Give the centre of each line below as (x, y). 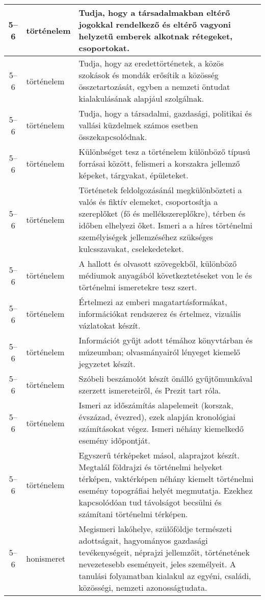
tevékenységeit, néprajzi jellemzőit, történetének (164, 552)
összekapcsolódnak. (113, 137)
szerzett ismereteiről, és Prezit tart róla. (150, 390)
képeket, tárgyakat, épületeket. (134, 175)
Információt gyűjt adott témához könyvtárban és (166, 340)
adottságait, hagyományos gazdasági (143, 540)
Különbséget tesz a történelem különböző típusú (164, 152)
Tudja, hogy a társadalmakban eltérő (154, 13)
